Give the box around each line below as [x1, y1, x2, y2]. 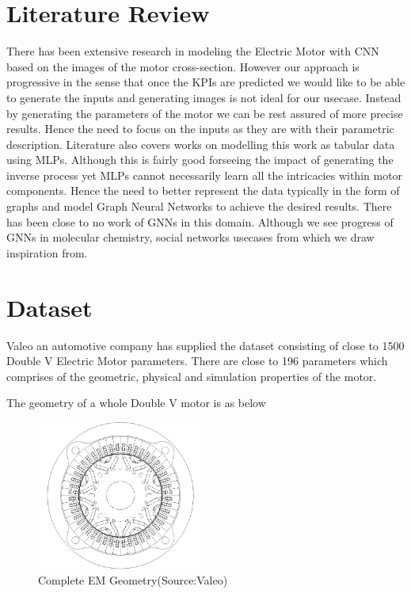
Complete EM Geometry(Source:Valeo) [38, 572, 228, 588]
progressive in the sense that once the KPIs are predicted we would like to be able [6, 74, 405, 90]
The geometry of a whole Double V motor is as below [6, 394, 266, 411]
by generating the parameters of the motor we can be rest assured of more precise [6, 105, 403, 121]
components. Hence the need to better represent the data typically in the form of [6, 182, 400, 199]
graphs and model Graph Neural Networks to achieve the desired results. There [6, 198, 392, 215]
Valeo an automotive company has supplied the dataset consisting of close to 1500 [6, 337, 405, 353]
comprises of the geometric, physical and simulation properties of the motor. [6, 367, 377, 384]
